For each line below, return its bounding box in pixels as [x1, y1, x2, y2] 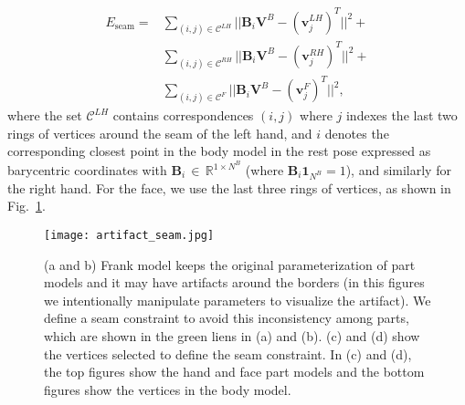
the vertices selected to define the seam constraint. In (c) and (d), [44, 344, 412, 363]
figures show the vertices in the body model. [44, 379, 291, 399]
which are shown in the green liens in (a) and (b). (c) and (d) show [44, 326, 420, 345]
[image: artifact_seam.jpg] [44, 228, 215, 242]
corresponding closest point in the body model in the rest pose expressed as [7, 141, 431, 161]
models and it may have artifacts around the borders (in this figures [44, 273, 425, 292]
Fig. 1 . [7, 196, 46, 215]
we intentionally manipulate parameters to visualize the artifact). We [44, 290, 431, 309]
